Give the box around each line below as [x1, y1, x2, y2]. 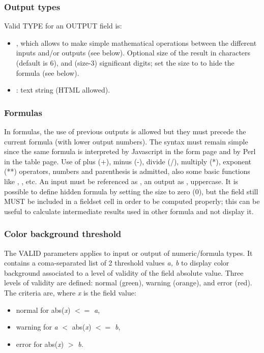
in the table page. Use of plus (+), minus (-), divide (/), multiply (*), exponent [4, 156, 251, 166]
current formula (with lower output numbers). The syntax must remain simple [4, 136, 248, 146]
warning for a [16, 321, 58, 332]
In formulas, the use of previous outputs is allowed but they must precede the [4, 126, 246, 136]
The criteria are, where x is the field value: [4, 287, 136, 298]
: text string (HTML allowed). [16, 84, 110, 95]
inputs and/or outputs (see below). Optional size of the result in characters [16, 47, 251, 58]
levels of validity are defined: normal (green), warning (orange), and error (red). [4, 277, 252, 288]
